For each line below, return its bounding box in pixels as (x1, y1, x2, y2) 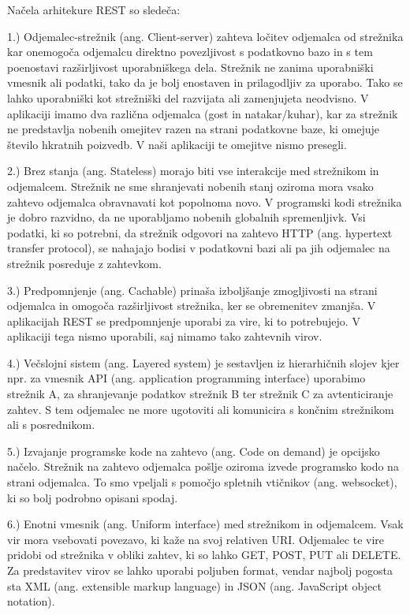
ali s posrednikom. (7, 416, 95, 433)
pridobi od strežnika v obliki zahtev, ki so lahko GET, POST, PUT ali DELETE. (7, 546, 401, 563)
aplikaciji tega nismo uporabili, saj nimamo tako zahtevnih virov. (7, 328, 322, 345)
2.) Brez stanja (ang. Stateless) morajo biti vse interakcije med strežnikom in (7, 162, 379, 179)
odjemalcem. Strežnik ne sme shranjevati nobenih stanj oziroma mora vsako (7, 177, 374, 194)
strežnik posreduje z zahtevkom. (7, 255, 162, 271)
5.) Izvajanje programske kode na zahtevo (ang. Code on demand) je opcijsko (7, 442, 380, 459)
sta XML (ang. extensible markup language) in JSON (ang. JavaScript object (7, 577, 382, 594)
